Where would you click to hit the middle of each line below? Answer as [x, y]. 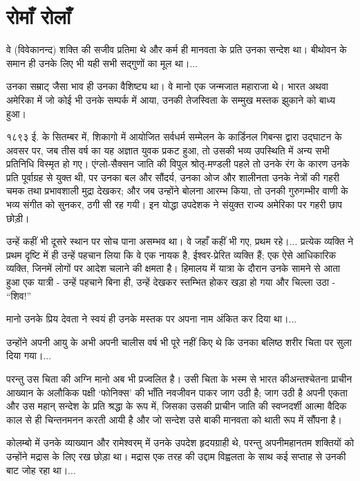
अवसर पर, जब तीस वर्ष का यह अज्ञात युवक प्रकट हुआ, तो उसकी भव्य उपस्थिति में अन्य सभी [168, 150]
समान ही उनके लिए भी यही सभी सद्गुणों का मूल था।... [102, 63]
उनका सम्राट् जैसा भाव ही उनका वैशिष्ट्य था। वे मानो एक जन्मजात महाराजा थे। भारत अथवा [167, 86]
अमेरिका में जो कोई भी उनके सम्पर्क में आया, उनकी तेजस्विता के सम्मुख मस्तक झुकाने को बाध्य [171, 99]
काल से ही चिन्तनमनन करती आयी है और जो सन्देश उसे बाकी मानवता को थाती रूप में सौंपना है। [174, 419]
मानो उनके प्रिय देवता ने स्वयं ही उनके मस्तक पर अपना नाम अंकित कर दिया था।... [152, 319]
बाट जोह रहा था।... [41, 470]
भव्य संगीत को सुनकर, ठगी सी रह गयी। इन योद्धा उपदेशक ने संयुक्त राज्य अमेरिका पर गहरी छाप [174, 205]
